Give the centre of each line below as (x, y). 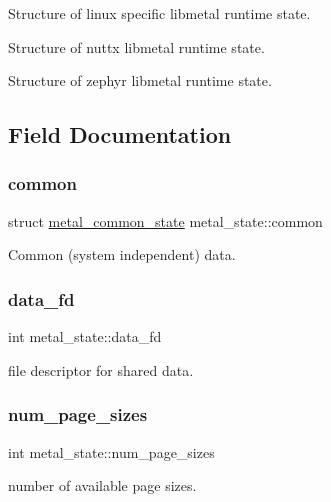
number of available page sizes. (102, 485)
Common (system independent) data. (122, 254)
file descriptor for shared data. (101, 369)
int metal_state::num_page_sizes (111, 451)
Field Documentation (120, 134)
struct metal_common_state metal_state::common (165, 220)
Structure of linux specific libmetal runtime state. (159, 13)
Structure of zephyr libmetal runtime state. (140, 80)
